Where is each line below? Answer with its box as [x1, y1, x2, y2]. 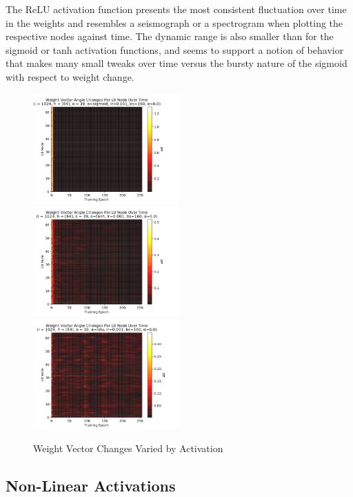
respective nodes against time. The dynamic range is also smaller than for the [6, 29, 334, 43]
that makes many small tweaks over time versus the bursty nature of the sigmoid [6, 56, 347, 70]
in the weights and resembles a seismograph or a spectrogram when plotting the [6, 15, 343, 30]
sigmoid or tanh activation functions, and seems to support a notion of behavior [6, 42, 344, 57]
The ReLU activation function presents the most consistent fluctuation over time [6, 2, 347, 16]
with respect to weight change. [6, 69, 134, 84]
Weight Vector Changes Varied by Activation [33, 441, 223, 456]
